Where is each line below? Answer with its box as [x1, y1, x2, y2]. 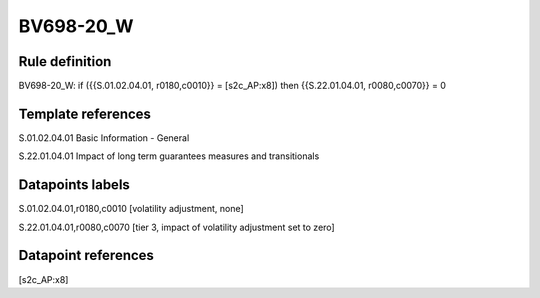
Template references [18, 105, 152, 122]
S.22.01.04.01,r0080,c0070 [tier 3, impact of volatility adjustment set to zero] [18, 221, 335, 233]
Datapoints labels [18, 176, 130, 194]
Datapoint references [18, 247, 155, 264]
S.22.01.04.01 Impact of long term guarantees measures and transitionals [18, 150, 320, 162]
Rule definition [18, 53, 112, 70]
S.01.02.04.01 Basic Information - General [18, 131, 190, 144]
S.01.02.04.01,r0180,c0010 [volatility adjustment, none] [18, 203, 244, 215]
